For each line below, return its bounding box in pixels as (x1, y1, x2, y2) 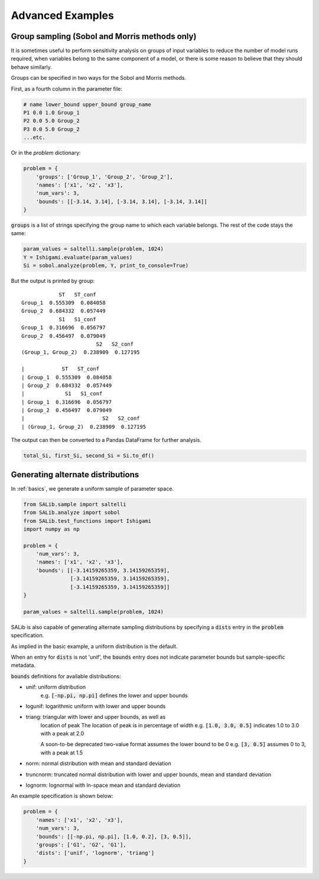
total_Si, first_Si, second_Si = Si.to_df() (23, 452, 155, 459)
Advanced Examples (11, 9, 115, 22)
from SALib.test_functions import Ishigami (23, 517, 152, 524)
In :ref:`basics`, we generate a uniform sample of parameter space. (11, 485, 174, 492)
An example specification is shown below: (11, 792, 113, 800)
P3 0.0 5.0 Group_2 (23, 126, 80, 132)
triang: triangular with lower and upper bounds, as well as (25, 714, 166, 721)
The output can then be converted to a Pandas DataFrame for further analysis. (11, 437, 202, 444)
